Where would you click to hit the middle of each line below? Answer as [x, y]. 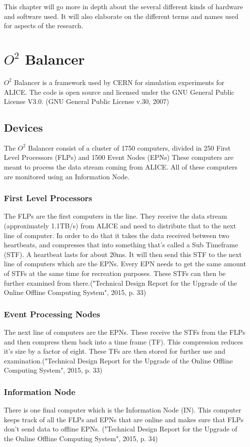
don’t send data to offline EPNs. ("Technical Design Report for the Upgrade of [121, 429]
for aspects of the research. [44, 26]
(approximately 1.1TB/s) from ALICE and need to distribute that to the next [120, 226]
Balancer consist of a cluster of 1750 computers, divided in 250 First [129, 147]
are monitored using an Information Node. [67, 176]
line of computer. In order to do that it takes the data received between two [117, 235]
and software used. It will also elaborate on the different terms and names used [121, 16]
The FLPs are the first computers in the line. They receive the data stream [116, 216]
